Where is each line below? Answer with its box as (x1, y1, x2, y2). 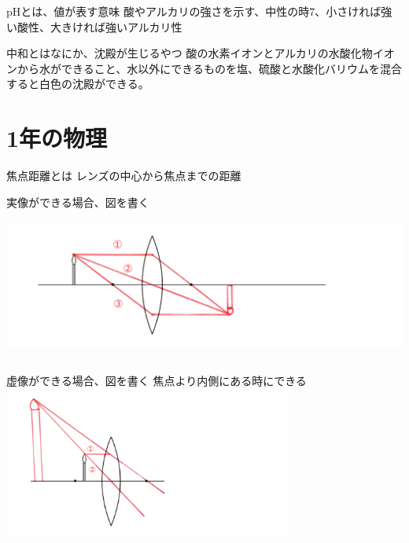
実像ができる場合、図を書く (6, 193, 149, 210)
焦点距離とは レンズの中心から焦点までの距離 (6, 167, 241, 184)
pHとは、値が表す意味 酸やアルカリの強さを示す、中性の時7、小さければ (6, 3, 381, 19)
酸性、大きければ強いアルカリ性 (17, 18, 182, 35)
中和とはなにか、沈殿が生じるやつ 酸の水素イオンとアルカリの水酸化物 (6, 45, 373, 61)
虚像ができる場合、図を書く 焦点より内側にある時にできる (6, 372, 307, 388)
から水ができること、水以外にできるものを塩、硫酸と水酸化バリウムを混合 (17, 60, 402, 76)
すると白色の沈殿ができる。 (6, 75, 149, 92)
